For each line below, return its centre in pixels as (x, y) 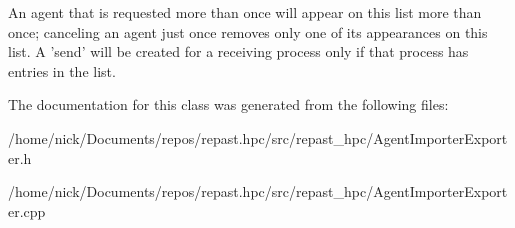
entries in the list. (62, 70)
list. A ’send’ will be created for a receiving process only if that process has (238, 51)
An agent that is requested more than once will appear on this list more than (245, 12)
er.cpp (27, 210)
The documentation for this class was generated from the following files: (228, 104)
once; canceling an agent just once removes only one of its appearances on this (248, 31)
